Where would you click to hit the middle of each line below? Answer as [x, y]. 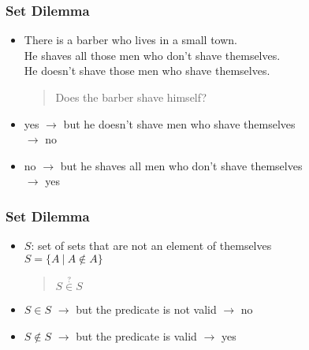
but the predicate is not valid [146, 309]
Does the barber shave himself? [131, 97]
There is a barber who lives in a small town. [131, 40]
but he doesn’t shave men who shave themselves [179, 123]
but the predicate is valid [136, 335]
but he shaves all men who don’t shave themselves [181, 165]
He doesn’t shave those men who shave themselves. [147, 71]
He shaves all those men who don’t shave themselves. [152, 55]
